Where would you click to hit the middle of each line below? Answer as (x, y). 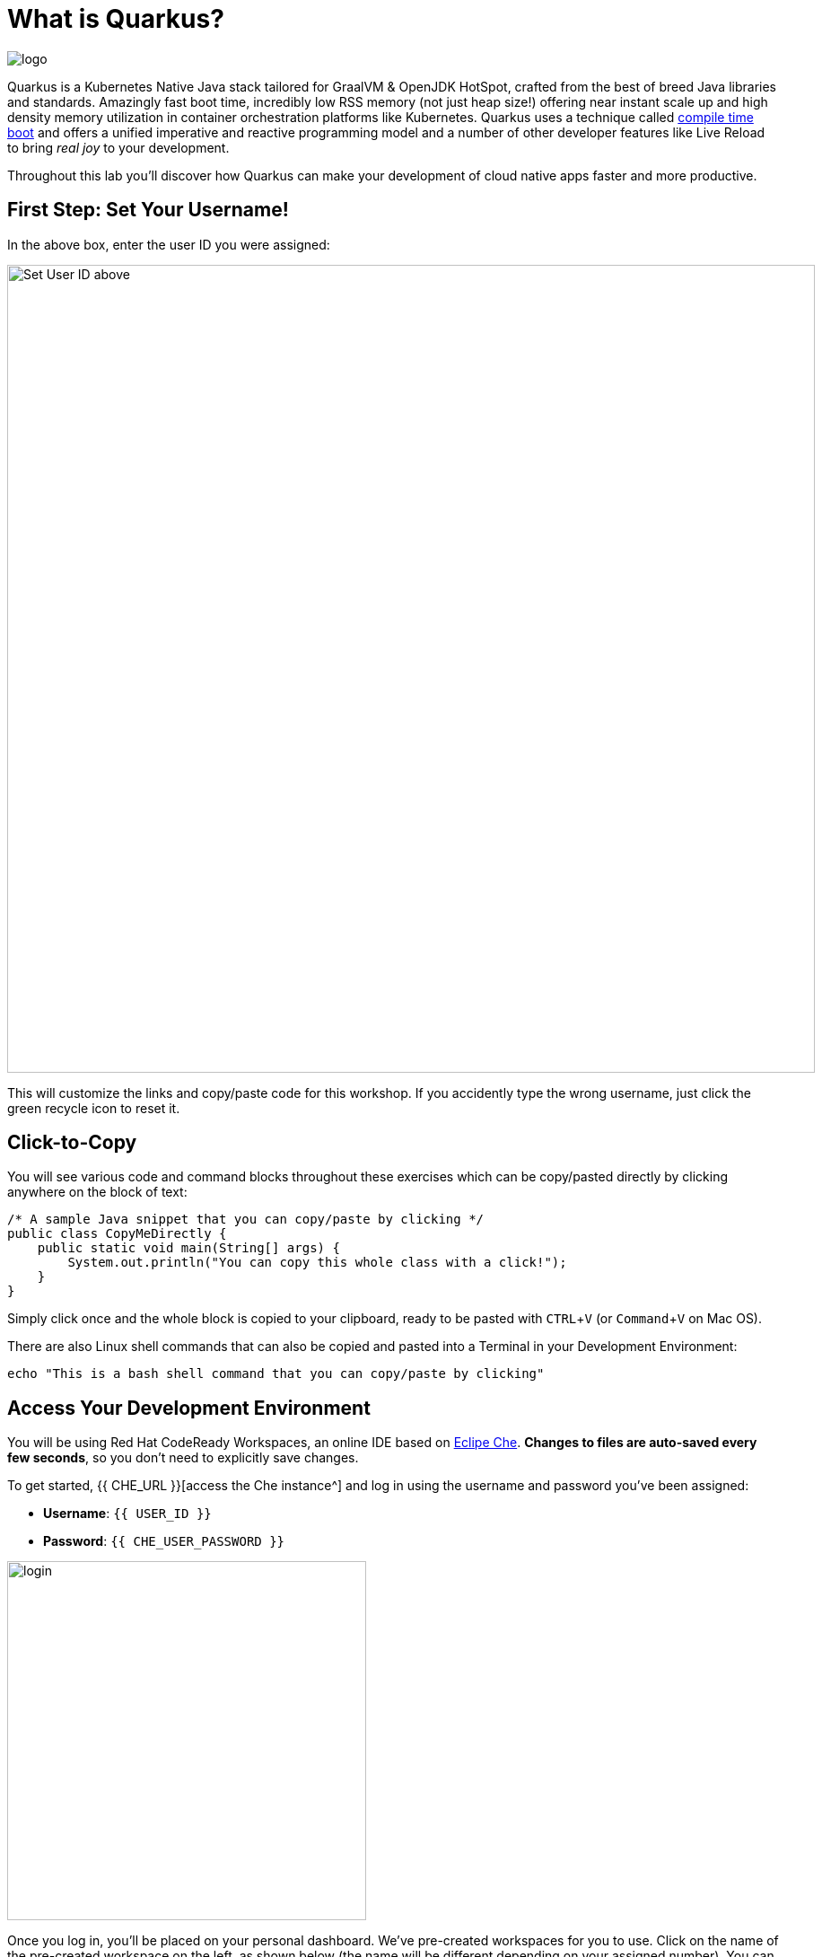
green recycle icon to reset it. (94, 1108)
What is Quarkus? (116, 19)
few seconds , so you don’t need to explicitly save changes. (183, 1458)
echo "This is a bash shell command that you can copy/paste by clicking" (276, 1374)
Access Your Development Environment (189, 1408)
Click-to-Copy (72, 1143)
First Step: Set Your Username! (148, 210)
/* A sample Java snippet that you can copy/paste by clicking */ (246, 1220)
